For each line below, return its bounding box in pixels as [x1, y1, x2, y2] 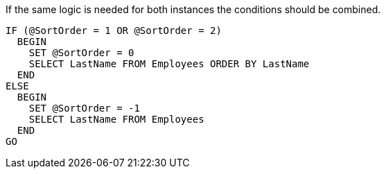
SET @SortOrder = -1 [28, 103, 140, 114]
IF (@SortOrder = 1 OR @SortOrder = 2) [6, 25, 222, 36]
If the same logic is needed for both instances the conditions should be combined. [6, 3, 381, 15]
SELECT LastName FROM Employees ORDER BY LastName [28, 58, 310, 69]
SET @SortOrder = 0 [28, 47, 134, 58]
